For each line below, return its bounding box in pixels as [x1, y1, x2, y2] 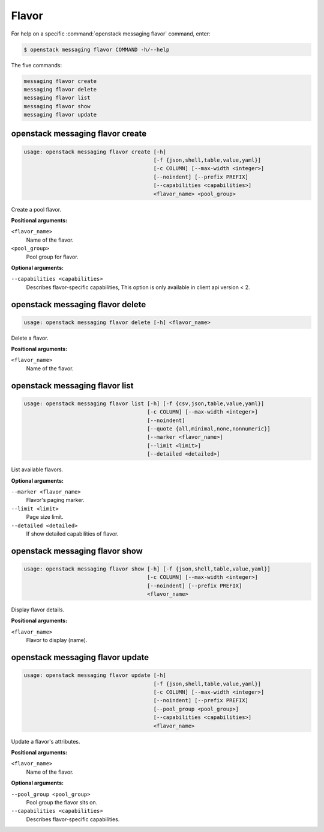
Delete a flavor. [11, 334, 49, 341]
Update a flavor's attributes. [11, 738, 80, 745]
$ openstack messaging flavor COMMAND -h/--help [23, 46, 170, 53]
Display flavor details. [11, 606, 65, 613]
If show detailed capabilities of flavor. [26, 530, 119, 537]
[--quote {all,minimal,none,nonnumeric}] [147, 426, 271, 432]
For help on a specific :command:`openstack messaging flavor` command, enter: [11, 30, 211, 37]
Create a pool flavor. [11, 206, 62, 213]
